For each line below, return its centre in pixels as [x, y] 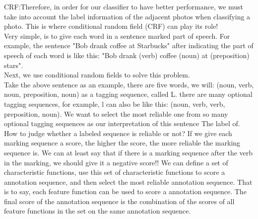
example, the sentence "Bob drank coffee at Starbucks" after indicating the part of [129, 45]
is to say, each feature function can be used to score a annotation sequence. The [125, 191]
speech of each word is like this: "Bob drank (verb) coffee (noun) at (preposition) [127, 55]
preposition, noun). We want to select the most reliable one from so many [116, 113]
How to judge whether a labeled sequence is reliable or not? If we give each [118, 133]
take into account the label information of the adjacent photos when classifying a [127, 16]
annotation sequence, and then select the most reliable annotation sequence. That [128, 182]
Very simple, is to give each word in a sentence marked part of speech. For [117, 36]
